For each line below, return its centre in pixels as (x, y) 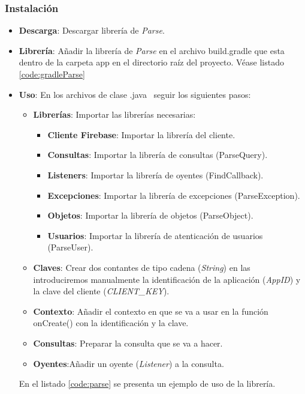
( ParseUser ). (70, 247)
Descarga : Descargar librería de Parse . (92, 30)
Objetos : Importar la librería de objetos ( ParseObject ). (150, 215)
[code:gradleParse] (52, 74)
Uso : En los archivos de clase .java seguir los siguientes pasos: (135, 94)
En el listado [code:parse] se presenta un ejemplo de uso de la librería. (147, 383)
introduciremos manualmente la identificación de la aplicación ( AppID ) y (167, 279)
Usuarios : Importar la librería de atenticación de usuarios (155, 235)
